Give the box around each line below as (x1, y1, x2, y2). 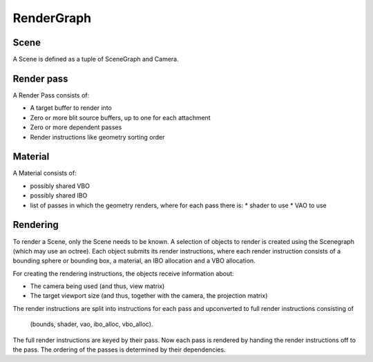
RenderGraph (12, 10, 92, 26)
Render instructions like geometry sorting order (30, 133, 165, 141)
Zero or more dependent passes (30, 123, 122, 131)
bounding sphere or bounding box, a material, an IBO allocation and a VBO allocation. (12, 256, 256, 265)
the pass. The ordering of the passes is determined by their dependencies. (12, 345, 226, 354)
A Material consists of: (12, 169, 77, 178)
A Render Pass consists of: (12, 90, 90, 99)
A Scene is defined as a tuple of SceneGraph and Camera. (12, 55, 179, 64)
